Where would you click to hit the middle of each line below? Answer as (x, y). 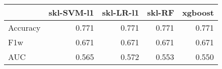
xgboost (198, 12)
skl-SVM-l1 (71, 12)
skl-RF (161, 12)
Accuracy (24, 27)
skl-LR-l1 (121, 12)
